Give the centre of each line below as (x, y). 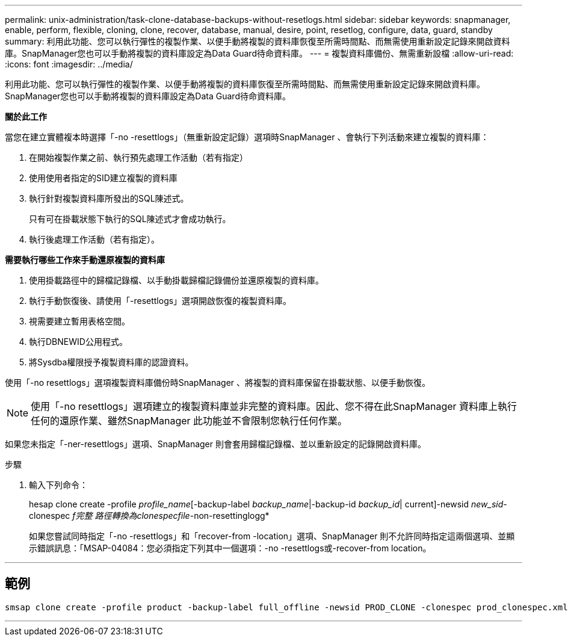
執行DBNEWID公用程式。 (78, 342)
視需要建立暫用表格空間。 (79, 321)
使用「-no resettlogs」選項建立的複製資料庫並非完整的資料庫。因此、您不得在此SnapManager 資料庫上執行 (274, 406)
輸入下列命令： (58, 485)
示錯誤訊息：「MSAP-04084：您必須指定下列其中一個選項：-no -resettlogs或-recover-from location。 (230, 548)
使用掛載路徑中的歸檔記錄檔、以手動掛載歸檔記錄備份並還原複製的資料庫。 (176, 280)
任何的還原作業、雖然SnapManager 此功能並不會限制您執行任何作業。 (189, 421)
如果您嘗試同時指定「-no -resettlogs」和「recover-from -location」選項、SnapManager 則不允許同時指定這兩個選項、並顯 (272, 536)
